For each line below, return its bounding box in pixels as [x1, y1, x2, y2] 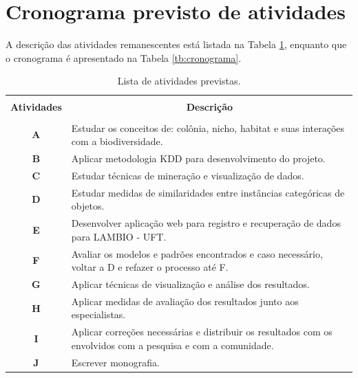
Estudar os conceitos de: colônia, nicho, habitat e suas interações [71, 120, 345, 135]
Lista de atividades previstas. [117, 74, 241, 88]
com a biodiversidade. [71, 134, 163, 148]
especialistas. [71, 307, 126, 322]
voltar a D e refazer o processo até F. [71, 260, 229, 274]
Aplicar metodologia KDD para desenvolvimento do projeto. [71, 151, 326, 165]
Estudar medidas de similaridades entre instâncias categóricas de [71, 185, 345, 199]
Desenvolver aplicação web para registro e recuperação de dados [71, 216, 341, 230]
